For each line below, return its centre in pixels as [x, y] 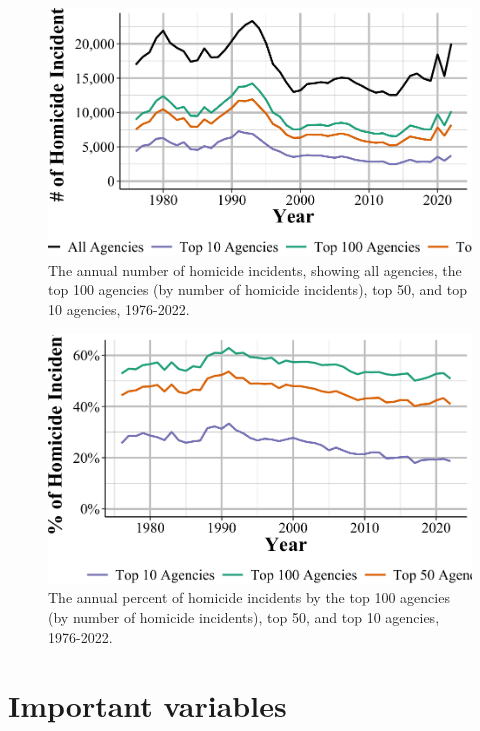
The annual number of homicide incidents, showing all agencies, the [255, 269]
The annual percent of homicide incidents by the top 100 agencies [249, 597]
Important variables [147, 705]
